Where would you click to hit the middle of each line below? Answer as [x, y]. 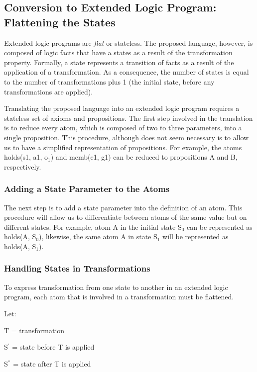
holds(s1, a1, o [26, 157]
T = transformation [34, 330]
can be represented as [220, 227]
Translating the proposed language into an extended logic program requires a [122, 108]
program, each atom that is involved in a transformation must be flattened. [119, 297]
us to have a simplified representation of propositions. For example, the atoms [123, 147]
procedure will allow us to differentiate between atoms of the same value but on [126, 217]
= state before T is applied [53, 347]
